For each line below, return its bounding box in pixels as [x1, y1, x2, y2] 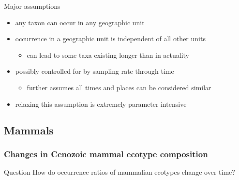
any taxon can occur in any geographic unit [15, 17, 145, 27]
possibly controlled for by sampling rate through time [15, 66, 174, 76]
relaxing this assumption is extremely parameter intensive [15, 98, 187, 109]
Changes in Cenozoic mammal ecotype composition [4, 147, 208, 160]
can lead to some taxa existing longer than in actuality [27, 49, 190, 60]
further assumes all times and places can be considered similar [27, 82, 211, 92]
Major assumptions [4, 1, 60, 11]
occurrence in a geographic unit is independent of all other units [15, 33, 206, 44]
